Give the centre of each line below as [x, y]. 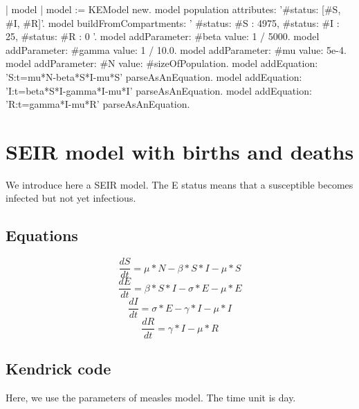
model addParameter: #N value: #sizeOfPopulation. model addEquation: [162, 63]
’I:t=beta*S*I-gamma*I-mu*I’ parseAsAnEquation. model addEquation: [159, 90]
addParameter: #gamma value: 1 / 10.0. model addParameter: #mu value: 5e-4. [176, 49]
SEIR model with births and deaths [180, 151]
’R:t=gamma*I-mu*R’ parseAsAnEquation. [98, 104]
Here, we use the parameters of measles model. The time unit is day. [151, 397]
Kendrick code [58, 368]
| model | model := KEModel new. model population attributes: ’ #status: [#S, [173, 9]
